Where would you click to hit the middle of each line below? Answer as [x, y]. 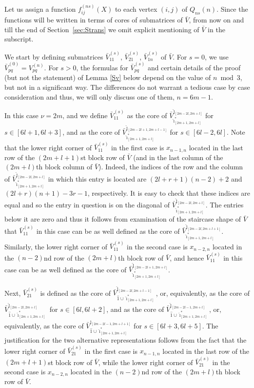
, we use [217, 56]
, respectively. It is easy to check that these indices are [169, 193]
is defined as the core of [75, 293]
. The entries [225, 204]
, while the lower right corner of [146, 362]
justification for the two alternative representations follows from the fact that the [126, 340]
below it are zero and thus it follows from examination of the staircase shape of [123, 219]
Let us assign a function [40, 9]
